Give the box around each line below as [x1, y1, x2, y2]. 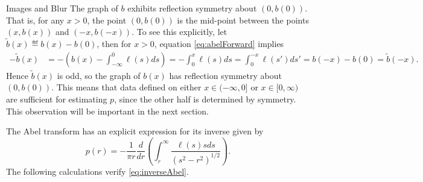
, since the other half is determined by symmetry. [114, 93, 296, 105]
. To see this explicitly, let [132, 25, 227, 38]
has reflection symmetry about [169, 69, 282, 81]
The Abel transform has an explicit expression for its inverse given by [6, 125, 264, 137]
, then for [97, 37, 132, 49]
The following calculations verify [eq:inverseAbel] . [6, 165, 189, 177]
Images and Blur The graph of [6, 2, 118, 14]
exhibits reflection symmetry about [127, 2, 257, 14]
